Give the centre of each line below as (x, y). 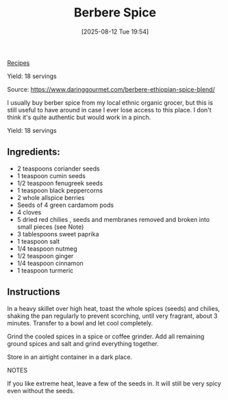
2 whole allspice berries (51, 197)
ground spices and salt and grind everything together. (83, 343)
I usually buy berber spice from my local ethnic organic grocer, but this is (110, 102)
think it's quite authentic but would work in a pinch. (79, 117)
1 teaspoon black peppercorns (60, 190)
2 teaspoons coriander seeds (59, 168)
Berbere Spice (115, 13)
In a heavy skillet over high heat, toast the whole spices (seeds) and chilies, (114, 308)
